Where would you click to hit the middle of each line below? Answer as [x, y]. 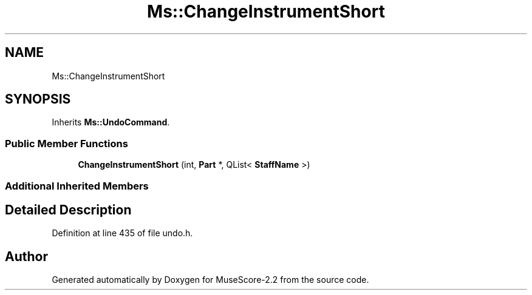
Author [26, 256]
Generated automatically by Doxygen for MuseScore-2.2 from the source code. [210, 280]
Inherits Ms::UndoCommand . [111, 122]
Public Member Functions [66, 143]
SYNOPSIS [38, 99]
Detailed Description [68, 210]
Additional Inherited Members [77, 186]
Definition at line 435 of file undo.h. [122, 233]
